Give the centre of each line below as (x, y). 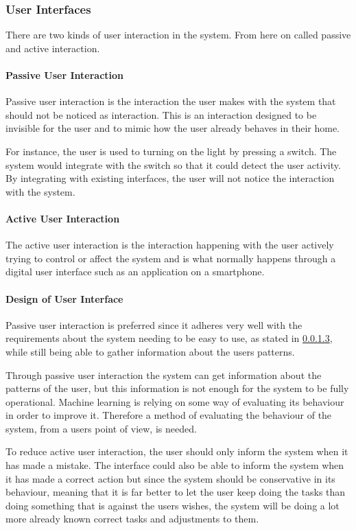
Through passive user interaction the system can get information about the (164, 375)
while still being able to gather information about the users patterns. (150, 351)
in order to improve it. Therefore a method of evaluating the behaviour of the (169, 415)
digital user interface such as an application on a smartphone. (135, 272)
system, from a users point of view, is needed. (101, 428)
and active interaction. (53, 48)
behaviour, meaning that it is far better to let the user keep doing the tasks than (176, 492)
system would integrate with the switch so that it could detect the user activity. (173, 164)
